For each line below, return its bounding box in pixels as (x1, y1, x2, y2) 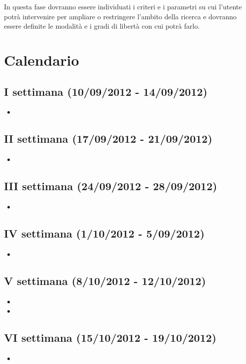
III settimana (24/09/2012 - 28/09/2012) (4, 178, 217, 194)
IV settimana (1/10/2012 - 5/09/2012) (4, 225, 205, 241)
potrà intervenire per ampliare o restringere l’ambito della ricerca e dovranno (4, 11, 237, 21)
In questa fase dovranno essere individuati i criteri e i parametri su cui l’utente (4, 1, 242, 11)
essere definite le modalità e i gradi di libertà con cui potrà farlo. (4, 21, 200, 31)
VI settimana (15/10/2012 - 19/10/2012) (4, 330, 216, 345)
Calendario (4, 49, 79, 70)
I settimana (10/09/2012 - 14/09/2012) (4, 83, 208, 99)
